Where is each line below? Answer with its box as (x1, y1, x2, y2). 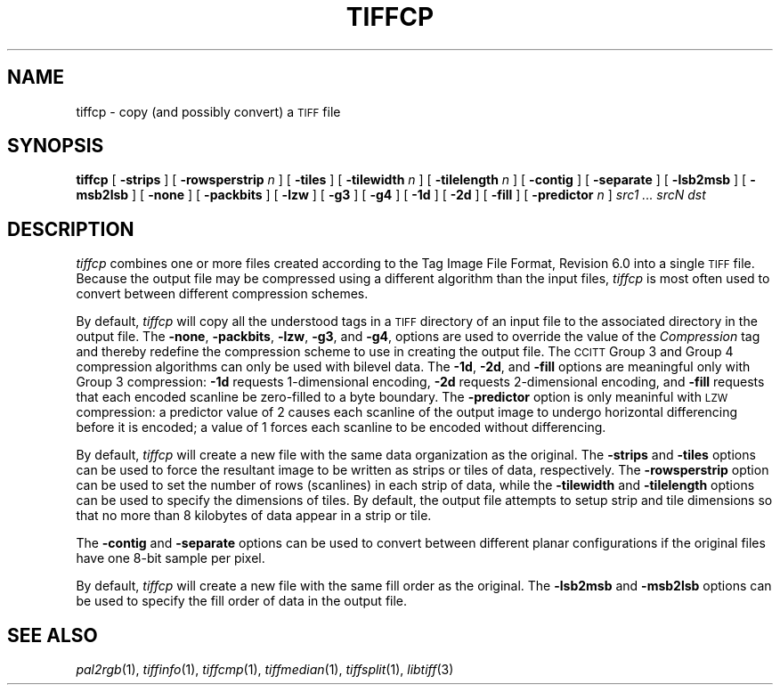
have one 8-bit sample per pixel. (76, 550, 265, 566)
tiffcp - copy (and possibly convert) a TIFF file (76, 103, 341, 119)
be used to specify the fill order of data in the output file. (76, 593, 408, 609)
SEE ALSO (7, 623, 98, 647)
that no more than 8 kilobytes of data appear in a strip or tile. (76, 508, 432, 524)
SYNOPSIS (7, 134, 104, 158)
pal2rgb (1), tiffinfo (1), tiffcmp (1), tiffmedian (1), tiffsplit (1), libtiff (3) (76, 662, 454, 678)
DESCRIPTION (7, 217, 134, 240)
